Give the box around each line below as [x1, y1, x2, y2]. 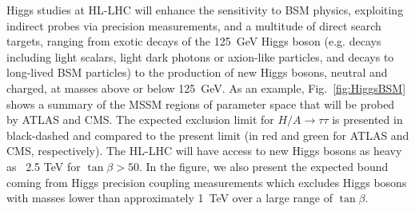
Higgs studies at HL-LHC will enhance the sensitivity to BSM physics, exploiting [6, 2, 404, 18]
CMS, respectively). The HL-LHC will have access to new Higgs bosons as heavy [6, 142, 402, 159]
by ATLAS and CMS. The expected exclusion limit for [6, 111, 274, 128]
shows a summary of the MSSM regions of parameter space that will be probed [6, 95, 395, 112]
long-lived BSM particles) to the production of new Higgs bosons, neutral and [6, 64, 388, 81]
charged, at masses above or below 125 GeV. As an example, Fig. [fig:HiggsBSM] [6, 79, 406, 96]
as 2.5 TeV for [6, 157, 81, 174]
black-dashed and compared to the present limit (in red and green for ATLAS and [6, 126, 409, 143]
